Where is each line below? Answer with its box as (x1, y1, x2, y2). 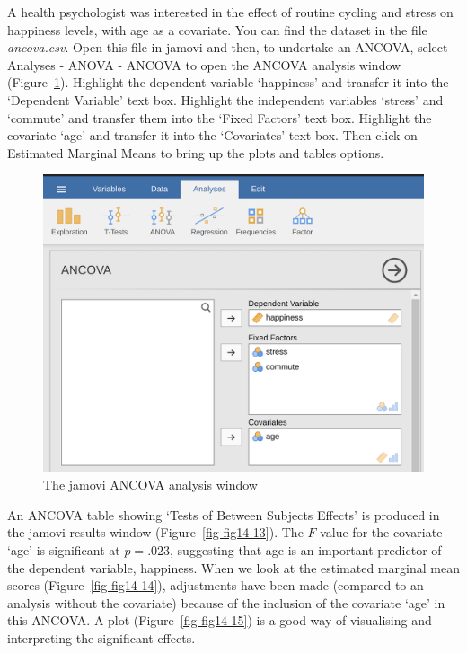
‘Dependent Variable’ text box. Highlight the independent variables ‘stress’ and (7, 90, 444, 109)
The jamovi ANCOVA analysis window (43, 475, 258, 494)
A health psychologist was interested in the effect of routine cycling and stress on (7, 3, 454, 21)
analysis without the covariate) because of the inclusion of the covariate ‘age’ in (7, 593, 445, 612)
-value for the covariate (315, 523, 443, 542)
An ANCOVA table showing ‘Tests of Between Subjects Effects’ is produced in (7, 505, 440, 524)
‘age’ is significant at (7, 540, 120, 559)
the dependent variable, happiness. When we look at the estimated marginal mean (7, 558, 460, 577)
